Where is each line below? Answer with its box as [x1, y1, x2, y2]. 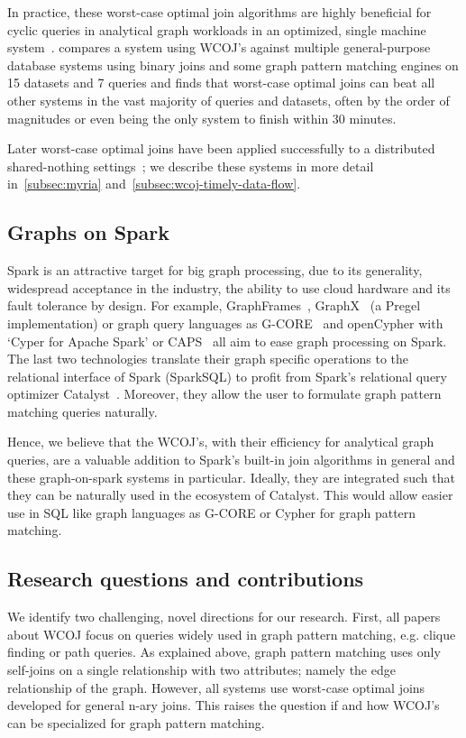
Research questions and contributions [7, 565, 364, 593]
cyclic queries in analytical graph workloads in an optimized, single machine [7, 20, 426, 39]
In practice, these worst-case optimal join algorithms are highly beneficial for [7, 3, 432, 21]
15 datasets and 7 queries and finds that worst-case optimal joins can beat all [7, 73, 435, 92]
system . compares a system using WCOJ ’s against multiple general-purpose [7, 38, 431, 57]
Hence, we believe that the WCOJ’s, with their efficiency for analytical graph [7, 432, 434, 451]
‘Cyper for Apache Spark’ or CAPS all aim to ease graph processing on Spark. [7, 331, 447, 350]
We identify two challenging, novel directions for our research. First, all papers [7, 607, 441, 626]
